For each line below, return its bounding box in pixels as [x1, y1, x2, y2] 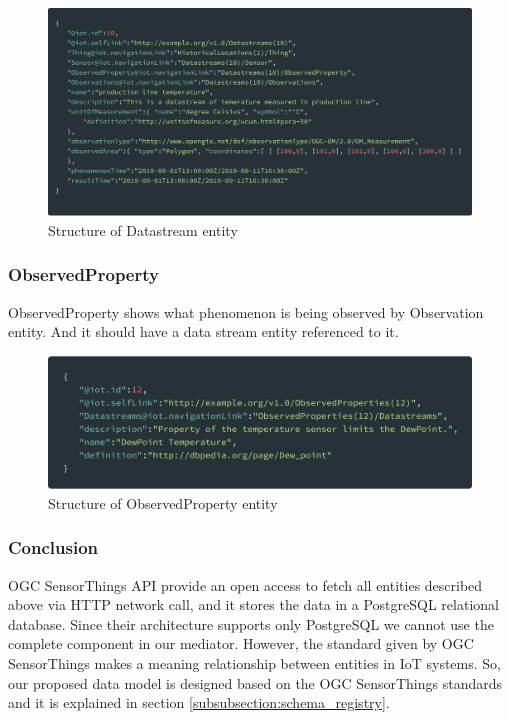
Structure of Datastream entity [48, 219, 238, 240]
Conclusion [8, 535, 98, 560]
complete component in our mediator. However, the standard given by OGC [8, 633, 474, 654]
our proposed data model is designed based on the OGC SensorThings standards [8, 672, 503, 693]
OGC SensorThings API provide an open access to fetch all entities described [8, 574, 483, 595]
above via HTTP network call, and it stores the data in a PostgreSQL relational [8, 594, 499, 615]
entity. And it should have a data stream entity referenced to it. [8, 321, 399, 342]
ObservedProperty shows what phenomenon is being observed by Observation [8, 301, 484, 322]
